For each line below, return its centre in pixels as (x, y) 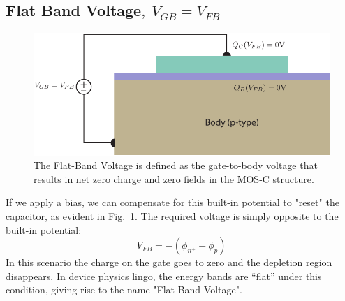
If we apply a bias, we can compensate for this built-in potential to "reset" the (172, 202)
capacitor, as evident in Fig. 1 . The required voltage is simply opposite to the (172, 216)
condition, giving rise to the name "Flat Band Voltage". (124, 289)
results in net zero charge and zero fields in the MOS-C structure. (174, 178)
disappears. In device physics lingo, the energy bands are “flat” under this (164, 276)
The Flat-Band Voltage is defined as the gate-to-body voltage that (176, 165)
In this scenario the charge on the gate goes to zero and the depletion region (169, 262)
